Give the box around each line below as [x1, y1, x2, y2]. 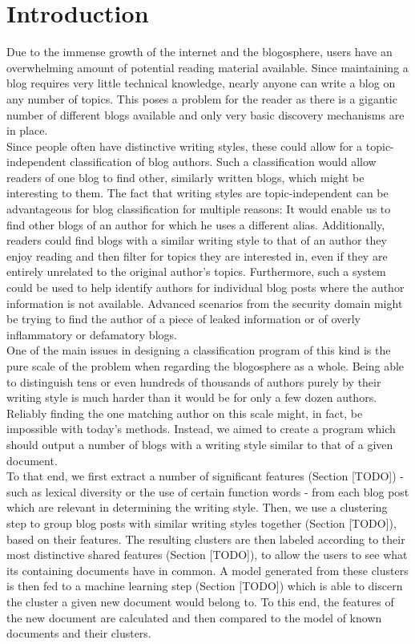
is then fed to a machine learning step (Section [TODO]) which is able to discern [6, 577, 403, 594]
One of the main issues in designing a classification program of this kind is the [6, 342, 391, 358]
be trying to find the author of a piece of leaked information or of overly [6, 310, 361, 327]
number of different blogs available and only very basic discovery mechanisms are [6, 106, 405, 123]
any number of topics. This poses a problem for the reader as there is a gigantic [6, 90, 397, 107]
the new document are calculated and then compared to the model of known [6, 609, 382, 626]
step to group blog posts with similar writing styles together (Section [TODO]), [6, 514, 397, 531]
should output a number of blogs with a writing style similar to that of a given [6, 435, 393, 452]
